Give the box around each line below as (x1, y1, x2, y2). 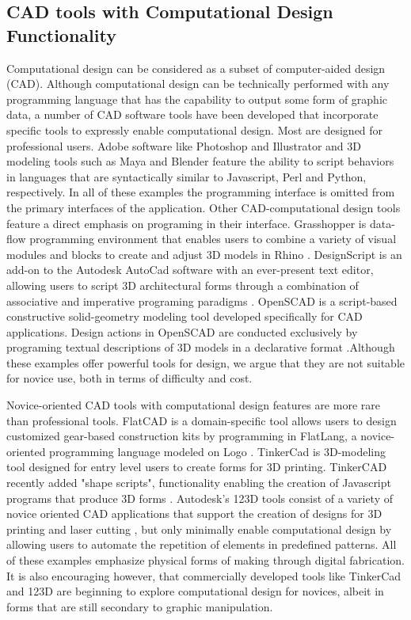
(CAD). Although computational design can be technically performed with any (6, 75, 390, 92)
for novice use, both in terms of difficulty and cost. (6, 370, 253, 386)
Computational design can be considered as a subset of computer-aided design (6, 59, 386, 76)
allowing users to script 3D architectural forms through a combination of (6, 276, 359, 293)
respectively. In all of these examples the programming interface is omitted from (6, 184, 395, 200)
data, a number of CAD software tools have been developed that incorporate (6, 106, 379, 123)
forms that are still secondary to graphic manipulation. (6, 598, 273, 614)
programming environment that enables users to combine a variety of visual (29, 230, 397, 247)
